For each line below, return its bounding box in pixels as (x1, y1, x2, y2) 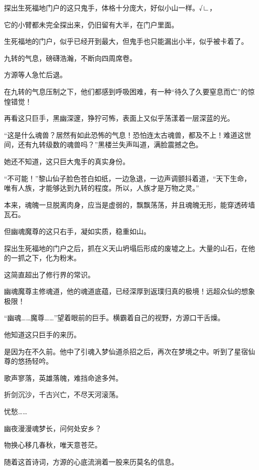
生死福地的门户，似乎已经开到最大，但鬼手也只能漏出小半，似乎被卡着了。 (4, 36, 248, 46)
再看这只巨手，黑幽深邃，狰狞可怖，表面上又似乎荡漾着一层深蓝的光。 (4, 113, 234, 123)
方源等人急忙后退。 (4, 69, 67, 80)
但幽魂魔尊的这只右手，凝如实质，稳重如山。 (4, 226, 150, 236)
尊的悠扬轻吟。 (4, 356, 53, 366)
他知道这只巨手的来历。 (4, 329, 81, 340)
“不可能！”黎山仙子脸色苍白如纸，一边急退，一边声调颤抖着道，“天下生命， (4, 173, 251, 183)
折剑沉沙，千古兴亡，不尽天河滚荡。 (4, 389, 123, 400)
